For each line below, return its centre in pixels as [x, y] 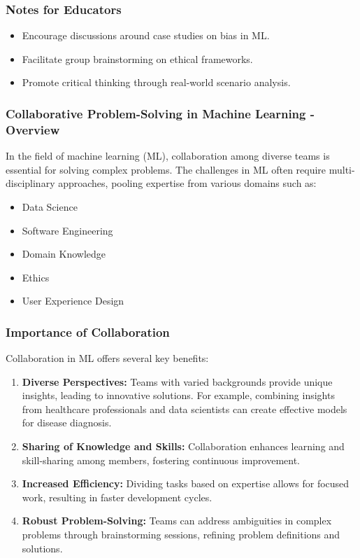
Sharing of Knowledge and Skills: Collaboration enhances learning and [183, 446]
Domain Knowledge [64, 254]
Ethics [36, 277]
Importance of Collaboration [88, 332]
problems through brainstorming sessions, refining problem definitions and [181, 535]
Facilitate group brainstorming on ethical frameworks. [137, 58]
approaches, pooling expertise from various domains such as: [187, 183]
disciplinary [30, 183]
